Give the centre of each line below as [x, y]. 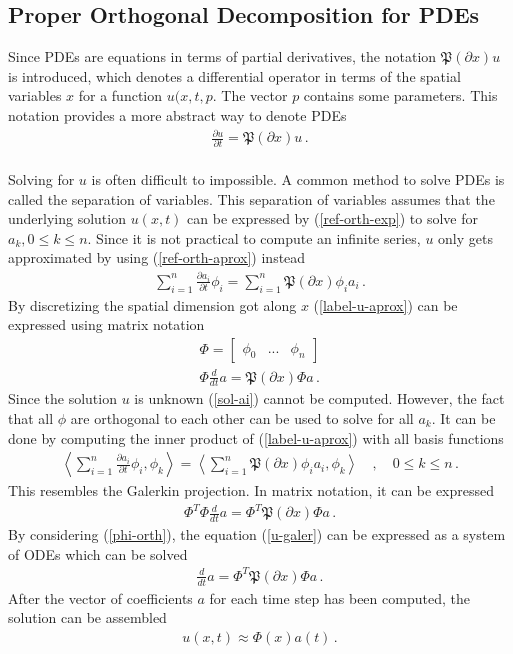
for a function [120, 95]
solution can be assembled [87, 617]
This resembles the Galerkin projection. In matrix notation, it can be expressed [251, 490]
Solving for [41, 179]
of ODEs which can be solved [98, 553]
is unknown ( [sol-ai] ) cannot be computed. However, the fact [319, 398]
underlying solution [67, 218]
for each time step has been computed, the [339, 597]
